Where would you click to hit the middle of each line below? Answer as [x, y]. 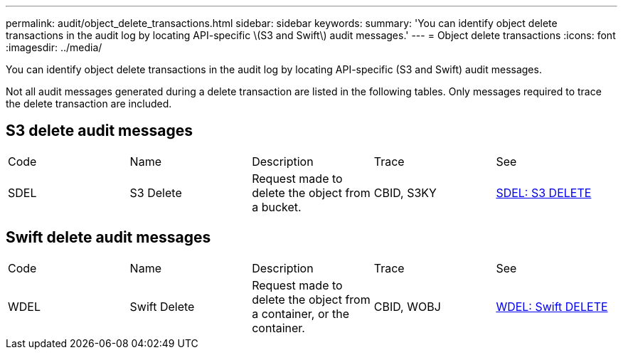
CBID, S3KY [405, 192]
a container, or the [301, 313]
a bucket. [277, 207]
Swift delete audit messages [108, 238]
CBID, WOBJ [407, 306]
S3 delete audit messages [99, 131]
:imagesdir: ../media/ [54, 47]
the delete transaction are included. [89, 104]
